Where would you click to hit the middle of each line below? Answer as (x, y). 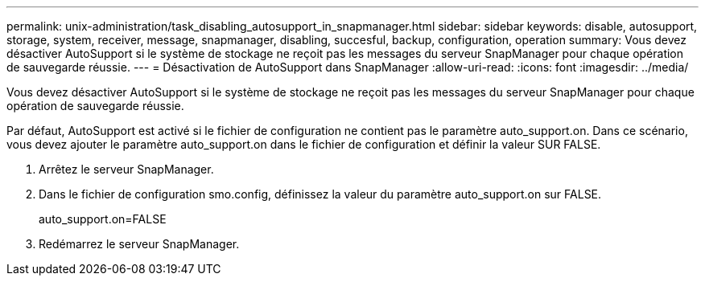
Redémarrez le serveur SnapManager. (139, 244)
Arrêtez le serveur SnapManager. (126, 169)
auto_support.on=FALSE (103, 219)
